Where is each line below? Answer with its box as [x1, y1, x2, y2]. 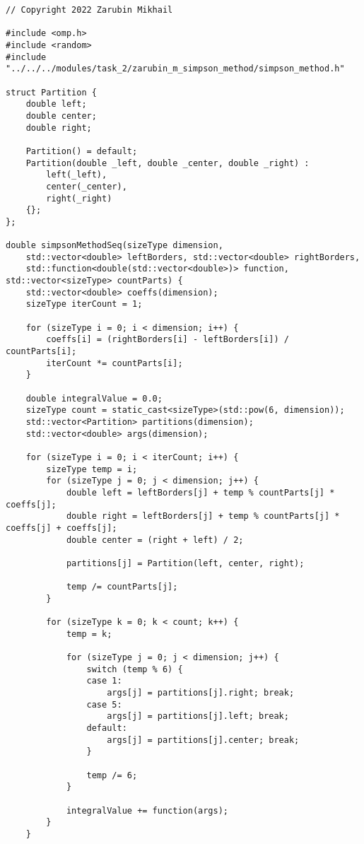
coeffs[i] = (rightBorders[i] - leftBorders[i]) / [46, 334, 289, 345]
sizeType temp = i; [46, 464, 138, 474]
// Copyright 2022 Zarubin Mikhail [6, 5, 173, 15]
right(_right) [46, 193, 112, 204]
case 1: [86, 676, 122, 686]
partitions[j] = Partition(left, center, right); [66, 558, 305, 568]
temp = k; [66, 628, 112, 639]
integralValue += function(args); [66, 805, 228, 816]
